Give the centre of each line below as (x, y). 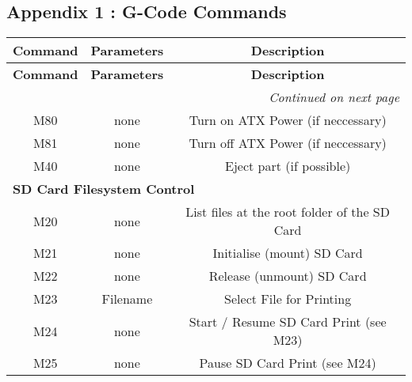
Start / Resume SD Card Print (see (288, 322)
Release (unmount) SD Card (288, 276)
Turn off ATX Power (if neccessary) (288, 143)
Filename (127, 299)
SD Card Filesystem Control (104, 189)
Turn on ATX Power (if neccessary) (288, 120)
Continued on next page (334, 97)
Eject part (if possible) (288, 166)
